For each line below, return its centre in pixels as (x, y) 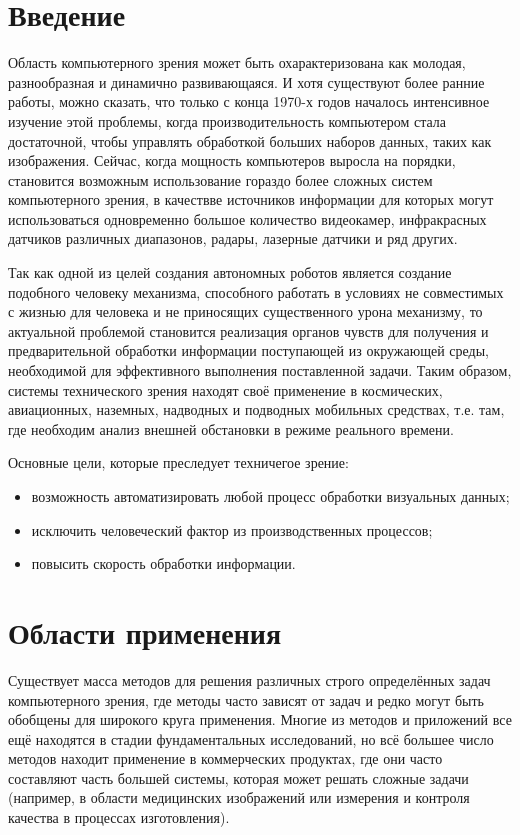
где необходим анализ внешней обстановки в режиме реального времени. (231, 428)
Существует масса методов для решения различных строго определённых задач (249, 679)
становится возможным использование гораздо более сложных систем (220, 179)
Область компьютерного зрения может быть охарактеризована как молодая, (237, 62)
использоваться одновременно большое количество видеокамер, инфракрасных (247, 218)
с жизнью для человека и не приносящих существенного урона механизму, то (245, 311)
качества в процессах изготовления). (119, 817)
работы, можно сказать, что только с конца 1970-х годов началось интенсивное (249, 101)
